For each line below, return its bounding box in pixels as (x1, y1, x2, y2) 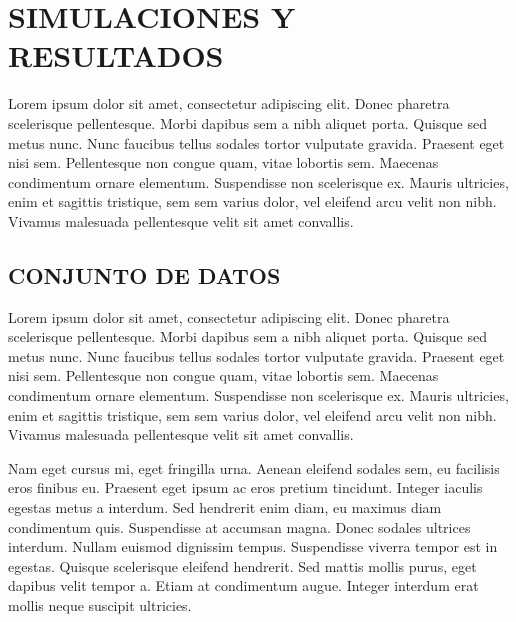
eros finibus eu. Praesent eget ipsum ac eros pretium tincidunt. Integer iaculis (8, 477, 483, 498)
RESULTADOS (8, 35, 224, 76)
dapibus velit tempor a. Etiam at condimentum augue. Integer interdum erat (8, 575, 479, 596)
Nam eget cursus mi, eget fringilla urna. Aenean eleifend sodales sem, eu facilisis (8, 457, 500, 478)
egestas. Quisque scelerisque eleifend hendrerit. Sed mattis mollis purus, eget (8, 555, 477, 576)
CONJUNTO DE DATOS (8, 259, 281, 290)
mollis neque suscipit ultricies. (8, 594, 192, 615)
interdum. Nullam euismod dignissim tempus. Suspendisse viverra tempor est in (8, 536, 498, 557)
